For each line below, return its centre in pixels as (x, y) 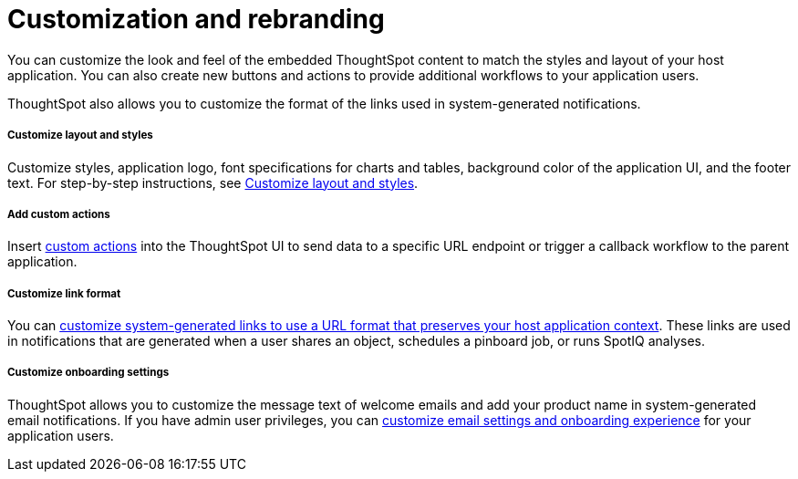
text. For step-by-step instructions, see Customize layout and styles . (213, 182)
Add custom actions (59, 214)
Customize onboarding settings (88, 373)
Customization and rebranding (196, 19)
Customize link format (64, 293)
